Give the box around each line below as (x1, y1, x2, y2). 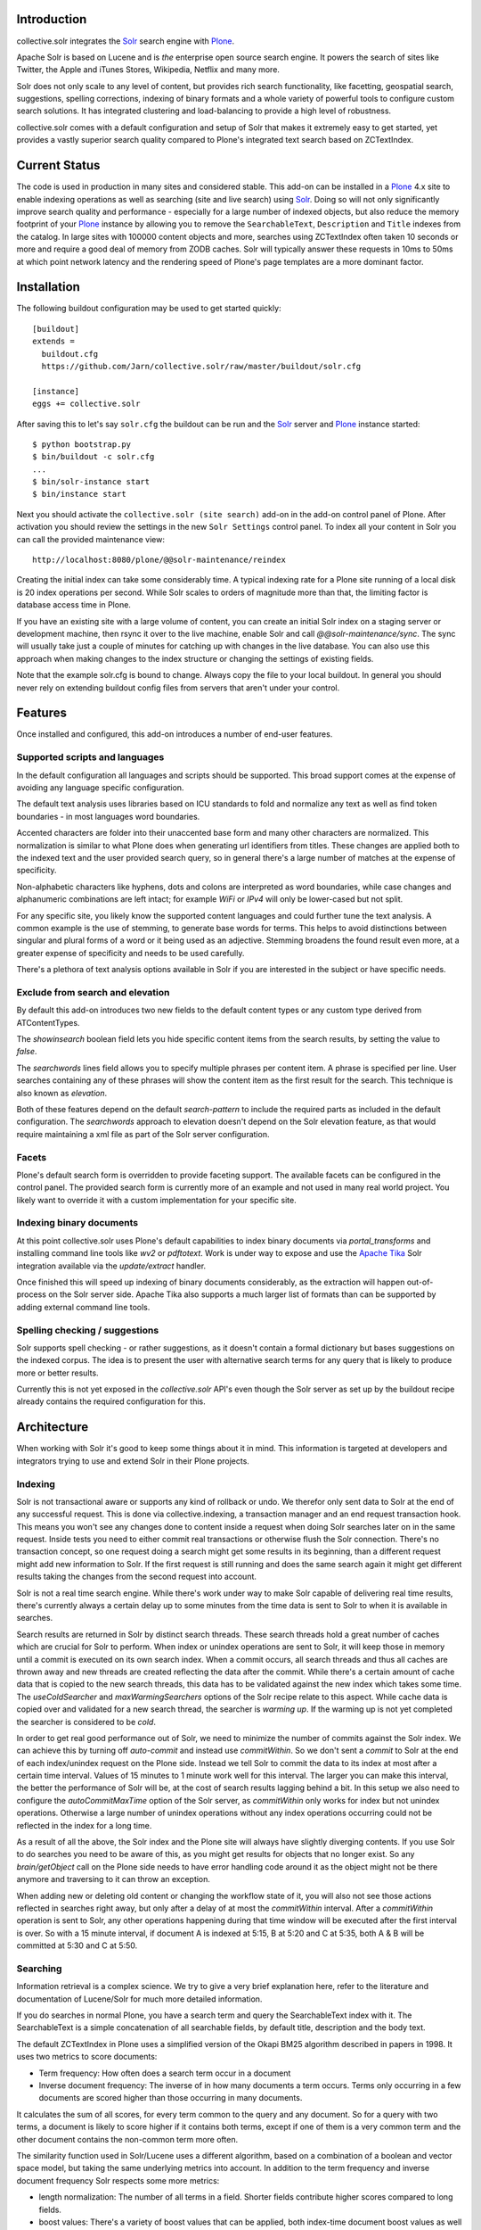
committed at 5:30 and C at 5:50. (16, 1940, 138, 1951)
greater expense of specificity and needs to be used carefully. (16, 947, 245, 958)
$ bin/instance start (32, 489, 126, 500)
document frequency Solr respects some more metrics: (16, 2175, 220, 2185)
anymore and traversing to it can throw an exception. (16, 1874, 211, 1885)
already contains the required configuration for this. (16, 1396, 207, 1407)
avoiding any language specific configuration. (16, 782, 184, 793)
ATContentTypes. (16, 1017, 80, 1028)
